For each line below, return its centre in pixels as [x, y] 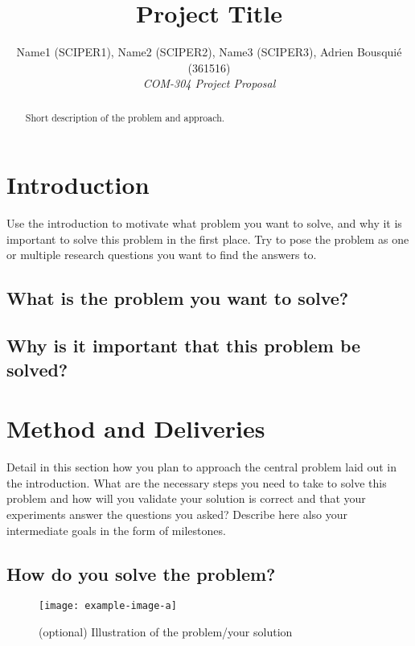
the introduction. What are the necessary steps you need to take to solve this [197, 482]
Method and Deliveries [136, 428]
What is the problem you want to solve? [178, 298]
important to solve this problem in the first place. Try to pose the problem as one [208, 239]
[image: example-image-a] [108, 606]
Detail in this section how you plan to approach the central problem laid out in [202, 467]
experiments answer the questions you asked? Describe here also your [177, 514]
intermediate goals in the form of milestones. [116, 530]
